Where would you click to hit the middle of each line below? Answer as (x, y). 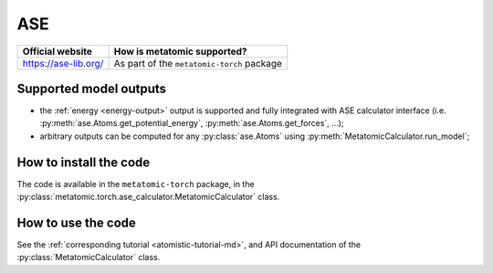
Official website (58, 51)
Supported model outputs (92, 88)
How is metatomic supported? (180, 51)
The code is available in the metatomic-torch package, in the (136, 184)
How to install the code (84, 162)
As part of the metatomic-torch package (198, 63)
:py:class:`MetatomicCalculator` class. (89, 257)
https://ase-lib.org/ (63, 63)
